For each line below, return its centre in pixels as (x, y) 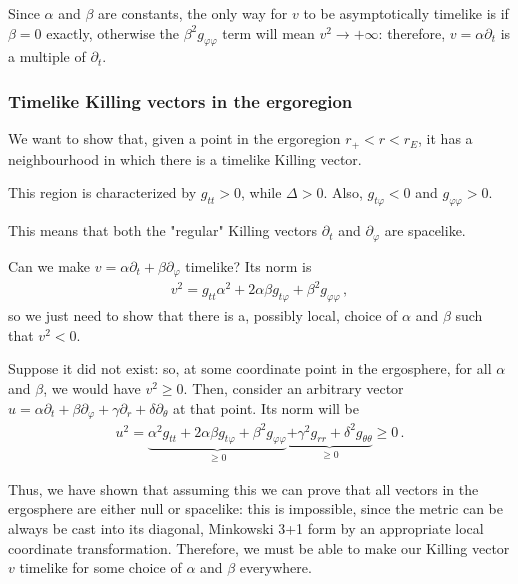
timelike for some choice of (100, 567)
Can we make (49, 265)
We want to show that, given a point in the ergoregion (174, 138)
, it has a (445, 138)
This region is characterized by (102, 192)
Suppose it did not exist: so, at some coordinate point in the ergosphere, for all (250, 368)
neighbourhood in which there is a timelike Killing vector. (185, 158)
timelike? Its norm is (248, 265)
